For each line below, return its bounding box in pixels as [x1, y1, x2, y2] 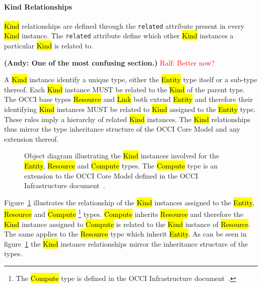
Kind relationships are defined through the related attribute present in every [4, 20, 244, 31]
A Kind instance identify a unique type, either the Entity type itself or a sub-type [4, 74, 257, 85]
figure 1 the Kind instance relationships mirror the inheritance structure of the [4, 238, 248, 249]
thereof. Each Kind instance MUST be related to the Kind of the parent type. [4, 84, 245, 94]
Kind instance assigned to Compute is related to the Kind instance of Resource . [4, 218, 250, 229]
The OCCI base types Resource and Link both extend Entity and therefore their [4, 94, 253, 104]
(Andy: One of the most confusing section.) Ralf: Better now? [4, 57, 215, 68]
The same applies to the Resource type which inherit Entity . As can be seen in [4, 228, 247, 239]
